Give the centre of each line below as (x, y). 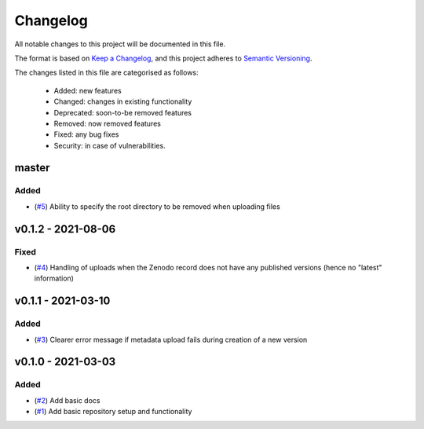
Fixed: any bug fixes (86, 134)
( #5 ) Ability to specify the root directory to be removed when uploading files (157, 206)
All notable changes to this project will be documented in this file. (120, 44)
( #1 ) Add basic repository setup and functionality (113, 412)
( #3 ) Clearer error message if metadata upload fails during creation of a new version (171, 339)
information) (54, 278)
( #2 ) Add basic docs (67, 400)
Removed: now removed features (107, 123)
